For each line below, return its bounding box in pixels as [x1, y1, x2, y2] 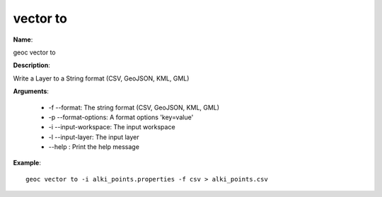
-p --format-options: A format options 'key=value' [48, 113, 194, 121]
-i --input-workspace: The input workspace [48, 123, 176, 131]
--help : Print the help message [48, 143, 139, 151]
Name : [13, 35, 33, 44]
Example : [13, 159, 42, 167]
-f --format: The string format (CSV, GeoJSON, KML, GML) [48, 103, 219, 112]
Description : [13, 61, 51, 70]
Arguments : [13, 87, 50, 95]
